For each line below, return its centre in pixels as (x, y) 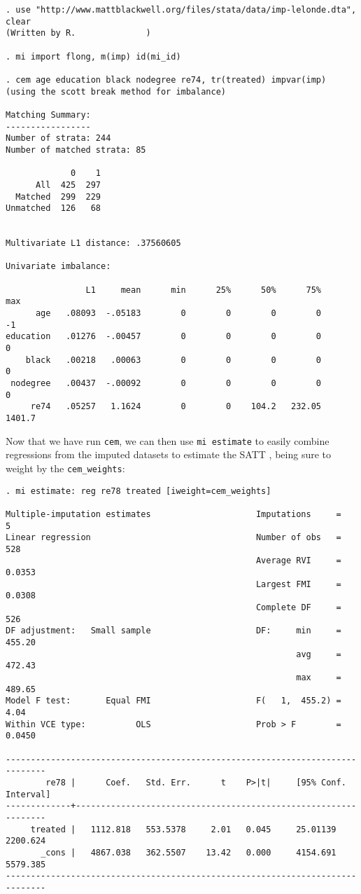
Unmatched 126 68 (54, 208)
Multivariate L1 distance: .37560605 (93, 243)
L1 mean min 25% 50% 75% (204, 290)
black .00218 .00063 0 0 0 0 (174, 360)
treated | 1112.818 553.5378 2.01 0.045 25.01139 (183, 829)
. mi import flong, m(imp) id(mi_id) (93, 56)
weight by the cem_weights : (65, 468)
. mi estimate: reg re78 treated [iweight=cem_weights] (139, 491)
